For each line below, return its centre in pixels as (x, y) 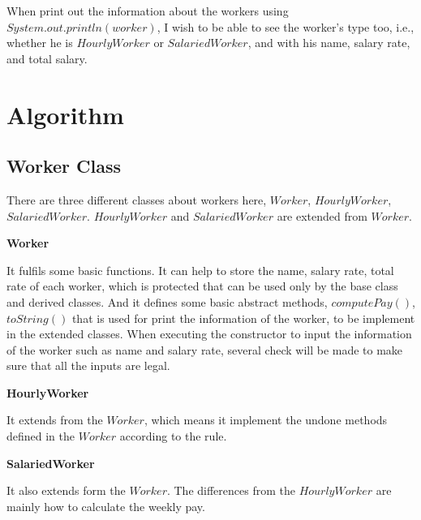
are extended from (322, 215)
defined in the (41, 436)
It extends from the (55, 420)
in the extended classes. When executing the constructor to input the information (209, 334)
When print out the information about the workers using (148, 11)
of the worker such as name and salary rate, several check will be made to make (205, 349)
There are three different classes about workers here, (137, 199)
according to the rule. (173, 436)
